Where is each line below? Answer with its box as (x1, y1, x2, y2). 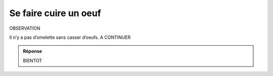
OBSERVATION (9, 25, 40, 31)
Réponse (23, 48, 42, 54)
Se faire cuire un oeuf (9, 8, 101, 19)
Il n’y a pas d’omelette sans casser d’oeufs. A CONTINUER (9, 34, 131, 40)
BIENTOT (23, 57, 42, 63)
